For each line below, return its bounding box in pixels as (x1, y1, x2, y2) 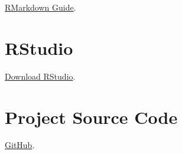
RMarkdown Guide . (5, 1, 76, 13)
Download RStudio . (5, 70, 76, 82)
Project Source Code (5, 104, 178, 129)
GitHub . (5, 139, 35, 151)
